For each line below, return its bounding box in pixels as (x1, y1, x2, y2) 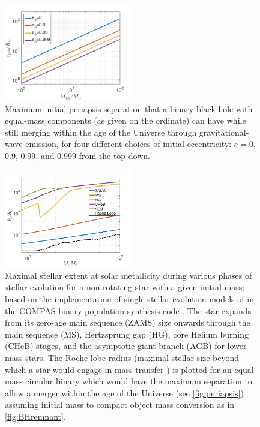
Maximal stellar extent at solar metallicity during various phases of (5, 269, 252, 281)
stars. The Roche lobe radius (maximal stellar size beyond (25, 351, 240, 363)
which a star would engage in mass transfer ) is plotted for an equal (5, 363, 254, 375)
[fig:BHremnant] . (5, 410, 66, 422)
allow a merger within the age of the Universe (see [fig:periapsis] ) (5, 386, 244, 399)
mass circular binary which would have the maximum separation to (5, 375, 252, 387)
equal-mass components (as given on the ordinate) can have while (5, 114, 246, 127)
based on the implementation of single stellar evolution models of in (5, 293, 254, 305)
